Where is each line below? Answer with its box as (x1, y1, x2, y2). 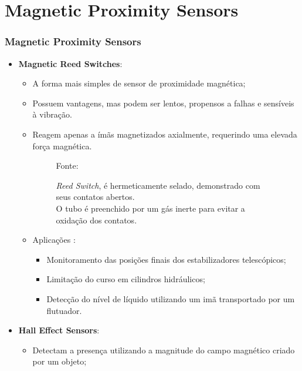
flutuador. (46, 304, 82, 316)
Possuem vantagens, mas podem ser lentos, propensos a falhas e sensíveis (32, 96, 294, 109)
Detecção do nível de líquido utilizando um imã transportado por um (46, 292, 295, 305)
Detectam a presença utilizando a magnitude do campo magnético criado (32, 343, 295, 356)
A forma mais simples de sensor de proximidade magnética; (32, 77, 246, 89)
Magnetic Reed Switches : (18, 57, 123, 69)
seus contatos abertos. (56, 190, 135, 203)
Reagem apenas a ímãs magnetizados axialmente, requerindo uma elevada (32, 128, 297, 140)
